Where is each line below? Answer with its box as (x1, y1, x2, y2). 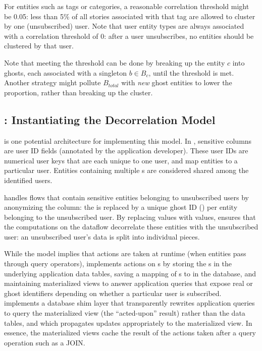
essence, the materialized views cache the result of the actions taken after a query (4, 327, 256, 338)
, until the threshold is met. (148, 67, 234, 78)
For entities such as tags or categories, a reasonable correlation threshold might (4, 1, 249, 11)
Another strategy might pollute (4, 77, 101, 88)
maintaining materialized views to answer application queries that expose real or (4, 278, 253, 288)
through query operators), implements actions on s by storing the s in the (4, 258, 232, 269)
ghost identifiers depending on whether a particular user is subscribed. (4, 287, 222, 298)
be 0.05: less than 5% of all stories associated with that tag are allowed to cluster (4, 11, 255, 21)
